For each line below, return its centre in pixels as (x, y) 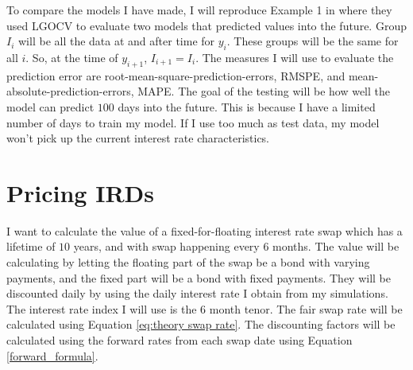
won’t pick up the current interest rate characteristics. (138, 138)
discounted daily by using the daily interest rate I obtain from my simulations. (197, 293)
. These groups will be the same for (313, 41)
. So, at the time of (72, 57)
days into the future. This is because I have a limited (247, 106)
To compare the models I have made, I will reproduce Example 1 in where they (199, 10)
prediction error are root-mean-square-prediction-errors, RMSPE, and (176, 75)
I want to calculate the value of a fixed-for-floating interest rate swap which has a (205, 230)
